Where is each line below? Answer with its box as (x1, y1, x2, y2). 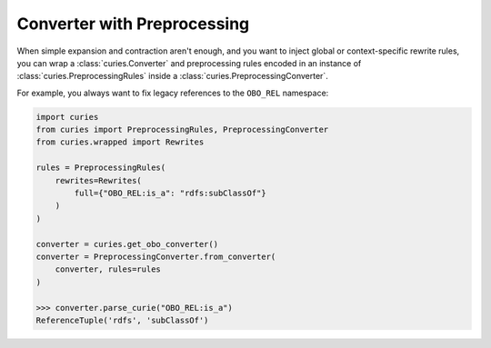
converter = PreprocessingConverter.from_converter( (35, 252, 276, 262)
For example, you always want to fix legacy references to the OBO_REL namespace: (16, 87, 329, 98)
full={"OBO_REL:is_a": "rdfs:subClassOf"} (74, 188, 267, 199)
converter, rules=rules (55, 264, 161, 274)
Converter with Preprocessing (16, 14, 250, 34)
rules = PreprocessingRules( (35, 163, 166, 173)
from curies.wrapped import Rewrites (35, 137, 205, 147)
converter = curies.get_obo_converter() (35, 239, 218, 249)
